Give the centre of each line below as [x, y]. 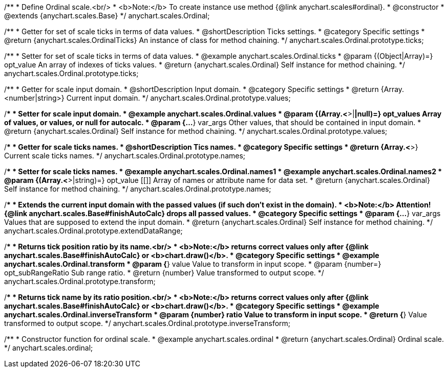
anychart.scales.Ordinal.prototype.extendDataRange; [93, 231]
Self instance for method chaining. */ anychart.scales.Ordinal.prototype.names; [138, 189]
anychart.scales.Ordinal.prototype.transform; [80, 281]
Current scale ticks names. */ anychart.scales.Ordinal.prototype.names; [125, 156]
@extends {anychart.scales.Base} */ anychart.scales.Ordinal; [107, 16]
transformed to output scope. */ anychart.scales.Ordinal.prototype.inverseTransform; [147, 323]
